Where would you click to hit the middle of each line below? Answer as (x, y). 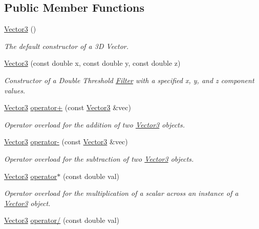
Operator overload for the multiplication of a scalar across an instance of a (121, 193)
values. (15, 90)
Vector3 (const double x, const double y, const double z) (92, 63)
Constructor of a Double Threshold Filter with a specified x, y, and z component (129, 80)
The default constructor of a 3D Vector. (67, 46)
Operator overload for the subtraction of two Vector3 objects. (99, 158)
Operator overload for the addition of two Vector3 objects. (95, 124)
